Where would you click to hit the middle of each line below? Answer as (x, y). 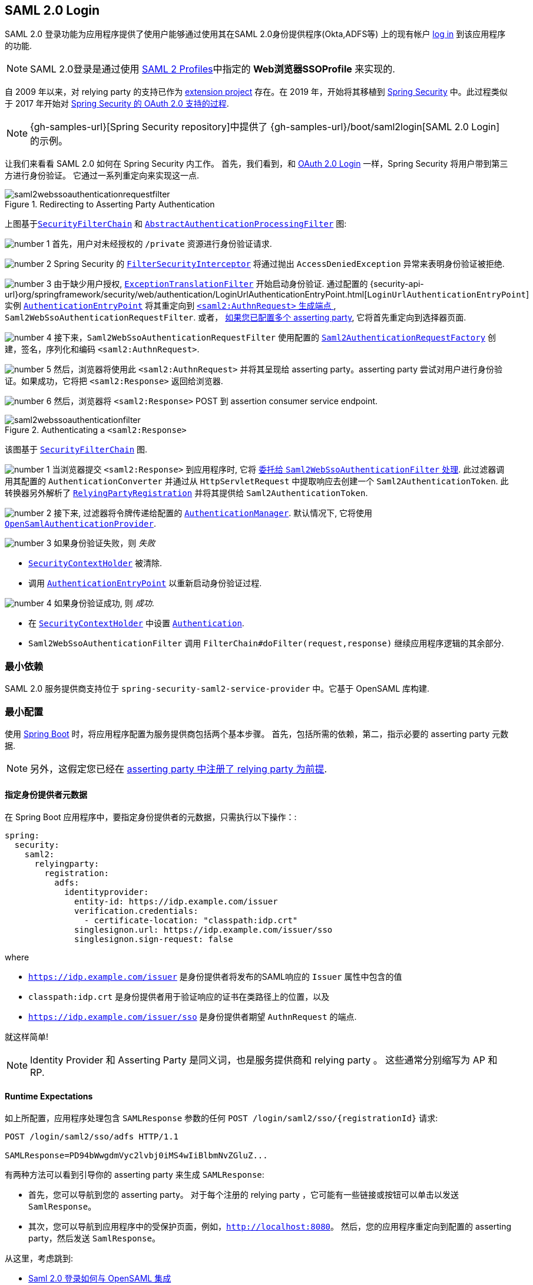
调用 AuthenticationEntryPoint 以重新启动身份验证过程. (145, 583)
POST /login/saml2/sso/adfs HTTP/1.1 (92, 1137)
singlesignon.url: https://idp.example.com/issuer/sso (203, 930)
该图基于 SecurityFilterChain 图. (76, 450)
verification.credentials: (136, 911)
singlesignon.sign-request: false (154, 939)
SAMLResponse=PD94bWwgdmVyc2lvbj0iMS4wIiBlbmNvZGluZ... (136, 1156)
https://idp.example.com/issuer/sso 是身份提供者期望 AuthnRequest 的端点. (193, 1017)
